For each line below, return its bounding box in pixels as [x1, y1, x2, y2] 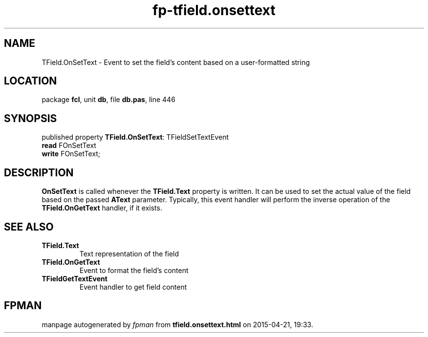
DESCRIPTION [4, 166, 74, 179]
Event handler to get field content [79, 282, 187, 291]
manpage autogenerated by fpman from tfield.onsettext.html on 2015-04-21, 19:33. [42, 320, 313, 329]
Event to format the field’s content [79, 266, 189, 274]
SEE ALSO [4, 220, 54, 233]
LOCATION [4, 75, 57, 87]
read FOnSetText [42, 141, 96, 150]
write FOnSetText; [42, 149, 101, 158]
